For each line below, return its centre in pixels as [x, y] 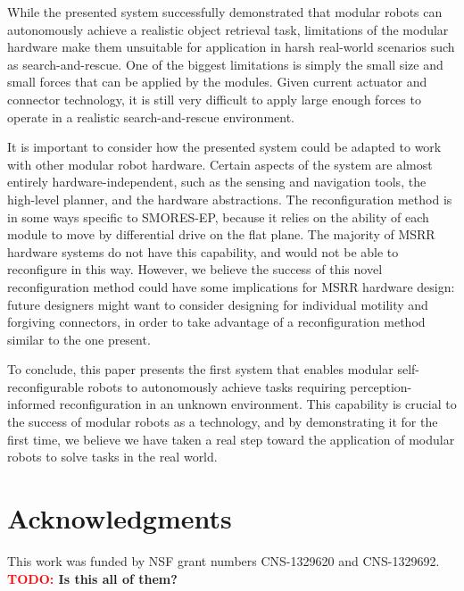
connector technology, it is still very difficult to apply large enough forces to [214, 99]
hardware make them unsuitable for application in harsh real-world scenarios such [231, 47]
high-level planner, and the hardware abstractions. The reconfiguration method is [230, 199]
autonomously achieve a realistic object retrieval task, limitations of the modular [228, 29]
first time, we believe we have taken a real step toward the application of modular [231, 439]
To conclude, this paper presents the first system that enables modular [200, 369]
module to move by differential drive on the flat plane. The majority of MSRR [221, 234]
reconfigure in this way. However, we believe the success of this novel [195, 269]
